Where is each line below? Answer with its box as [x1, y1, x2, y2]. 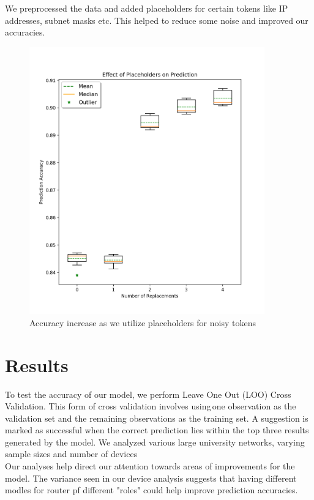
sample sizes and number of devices [5, 447, 138, 460]
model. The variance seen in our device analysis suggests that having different [5, 471, 297, 484]
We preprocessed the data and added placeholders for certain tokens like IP [5, 2, 288, 14]
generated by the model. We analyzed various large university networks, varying [5, 435, 305, 448]
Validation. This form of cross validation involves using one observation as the [5, 400, 296, 412]
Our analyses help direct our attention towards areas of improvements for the [5, 460, 295, 472]
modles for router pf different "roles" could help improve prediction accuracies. [5, 483, 298, 496]
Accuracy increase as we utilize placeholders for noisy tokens [29, 316, 256, 329]
